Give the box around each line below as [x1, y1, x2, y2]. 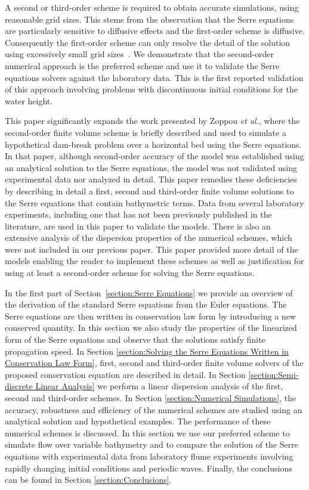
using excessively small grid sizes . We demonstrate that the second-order [5, 48, 274, 60]
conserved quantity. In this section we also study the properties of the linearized [5, 321, 297, 334]
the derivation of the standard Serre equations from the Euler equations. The [5, 298, 287, 311]
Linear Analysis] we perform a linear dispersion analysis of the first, [35, 380, 283, 392]
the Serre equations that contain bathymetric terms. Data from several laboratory [5, 196, 304, 209]
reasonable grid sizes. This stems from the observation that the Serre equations [5, 13, 294, 25]
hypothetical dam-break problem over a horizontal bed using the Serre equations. [5, 138, 302, 150]
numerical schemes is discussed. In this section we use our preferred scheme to [5, 426, 290, 439]
